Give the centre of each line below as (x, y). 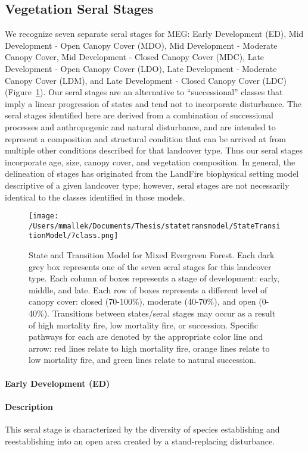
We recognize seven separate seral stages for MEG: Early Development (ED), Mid (154, 34)
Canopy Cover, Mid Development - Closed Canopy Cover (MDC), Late (135, 57)
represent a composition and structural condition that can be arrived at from (145, 138)
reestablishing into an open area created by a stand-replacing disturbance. (140, 441)
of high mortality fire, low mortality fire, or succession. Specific (144, 325)
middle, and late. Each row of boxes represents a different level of (148, 289)
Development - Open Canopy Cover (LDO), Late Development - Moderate (141, 68)
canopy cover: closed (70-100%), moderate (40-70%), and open (142, 301)
